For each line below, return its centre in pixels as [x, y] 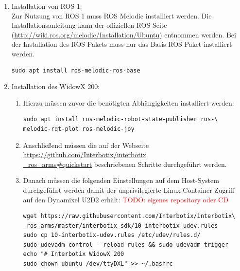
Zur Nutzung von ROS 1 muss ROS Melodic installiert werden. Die [111, 15]
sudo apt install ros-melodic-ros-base [76, 70]
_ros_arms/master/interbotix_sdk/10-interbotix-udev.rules [120, 226]
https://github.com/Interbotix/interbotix [85, 154]
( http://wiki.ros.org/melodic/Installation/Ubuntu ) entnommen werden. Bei [124, 34]
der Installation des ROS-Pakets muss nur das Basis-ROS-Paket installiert [122, 44]
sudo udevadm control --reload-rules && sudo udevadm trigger [126, 244]
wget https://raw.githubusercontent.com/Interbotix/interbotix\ [129, 216]
